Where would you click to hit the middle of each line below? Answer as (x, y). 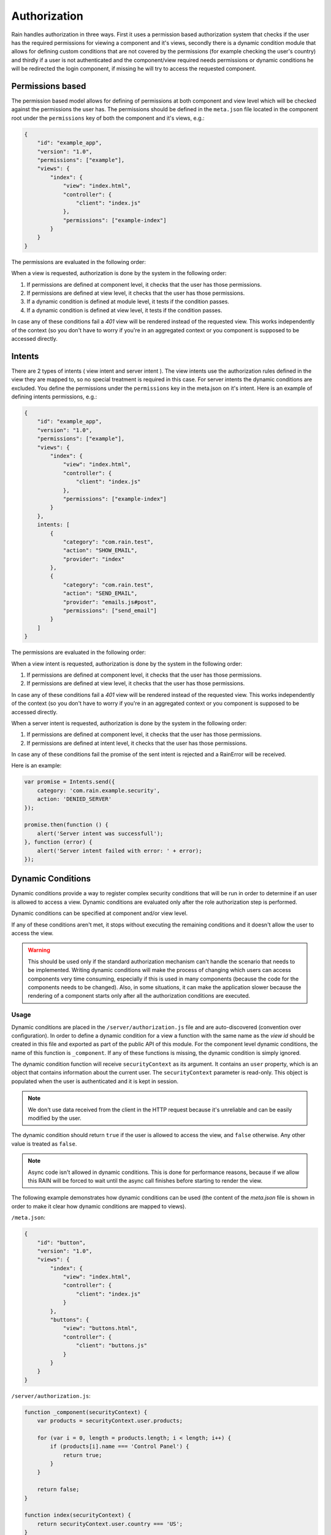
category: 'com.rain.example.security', (99, 790)
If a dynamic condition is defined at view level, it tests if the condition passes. (124, 310)
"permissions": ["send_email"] (110, 611)
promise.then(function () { (66, 825)
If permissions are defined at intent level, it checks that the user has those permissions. (137, 743)
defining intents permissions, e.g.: (54, 397)
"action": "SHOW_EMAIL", (100, 550)
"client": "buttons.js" (111, 1346)
